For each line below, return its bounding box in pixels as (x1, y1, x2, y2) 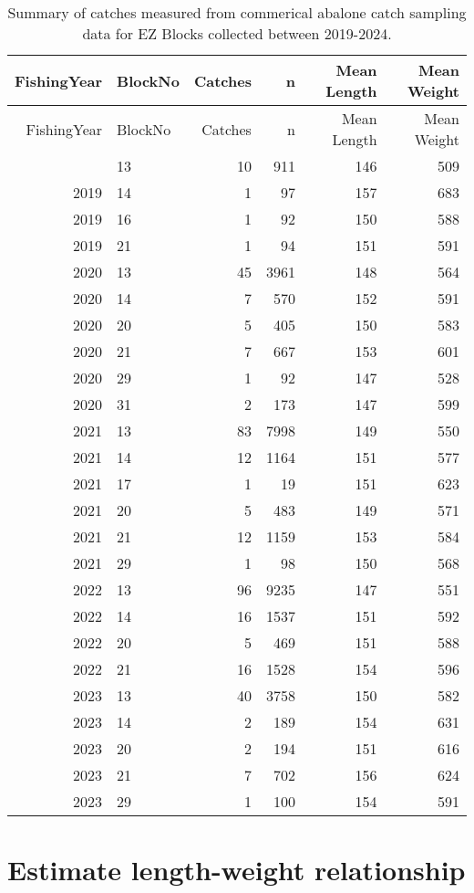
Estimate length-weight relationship (7, 851, 466, 888)
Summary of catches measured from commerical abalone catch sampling (7, 2, 467, 23)
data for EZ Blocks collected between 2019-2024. (82, 23, 392, 44)
